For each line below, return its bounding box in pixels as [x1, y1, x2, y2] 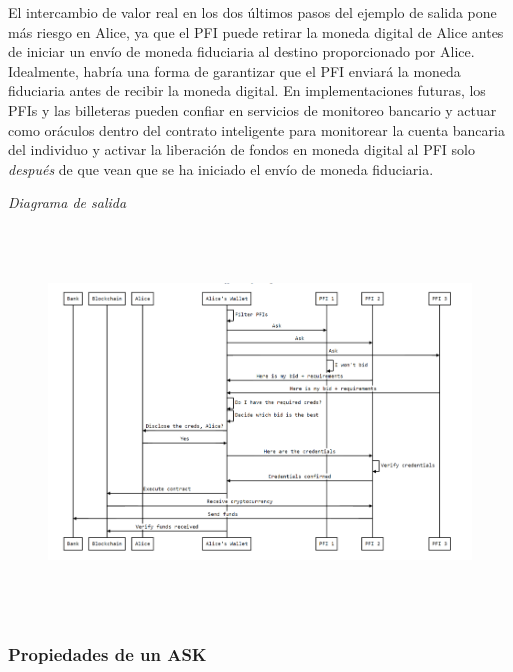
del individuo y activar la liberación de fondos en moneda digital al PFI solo [8, 139, 475, 160]
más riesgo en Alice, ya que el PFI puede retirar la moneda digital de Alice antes [8, 21, 504, 42]
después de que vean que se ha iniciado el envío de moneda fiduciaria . [8, 158, 434, 179]
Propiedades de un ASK [8, 642, 207, 667]
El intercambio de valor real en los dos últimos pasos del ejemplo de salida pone [8, 2, 497, 22]
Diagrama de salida [8, 192, 127, 213]
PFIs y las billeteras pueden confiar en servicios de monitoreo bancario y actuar [8, 99, 497, 120]
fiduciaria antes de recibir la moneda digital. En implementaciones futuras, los [8, 80, 486, 101]
